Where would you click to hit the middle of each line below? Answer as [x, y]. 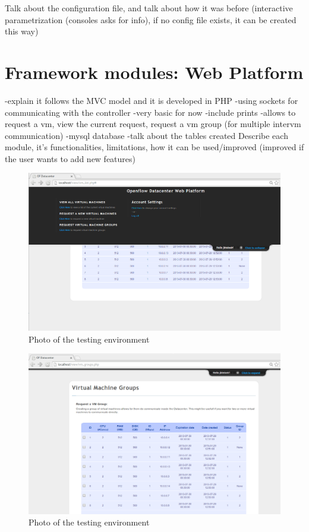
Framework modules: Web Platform [154, 72]
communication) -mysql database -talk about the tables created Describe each [146, 135]
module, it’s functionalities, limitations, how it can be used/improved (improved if [154, 147]
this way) [22, 31]
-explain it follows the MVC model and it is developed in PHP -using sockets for [152, 100]
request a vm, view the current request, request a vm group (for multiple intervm [153, 124]
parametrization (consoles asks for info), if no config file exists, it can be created [151, 19]
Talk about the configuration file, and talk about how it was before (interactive [149, 8]
